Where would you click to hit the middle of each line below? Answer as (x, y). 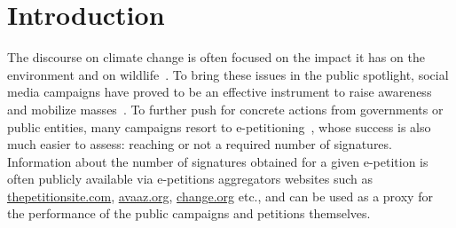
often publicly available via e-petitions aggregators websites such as (190, 179)
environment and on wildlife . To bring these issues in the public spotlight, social (228, 74)
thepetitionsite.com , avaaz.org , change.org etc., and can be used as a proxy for (220, 196)
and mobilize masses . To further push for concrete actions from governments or (225, 109)
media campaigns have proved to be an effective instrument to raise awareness (220, 92)
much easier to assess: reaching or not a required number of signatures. (200, 144)
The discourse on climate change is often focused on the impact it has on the (216, 57)
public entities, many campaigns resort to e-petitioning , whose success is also (219, 126)
